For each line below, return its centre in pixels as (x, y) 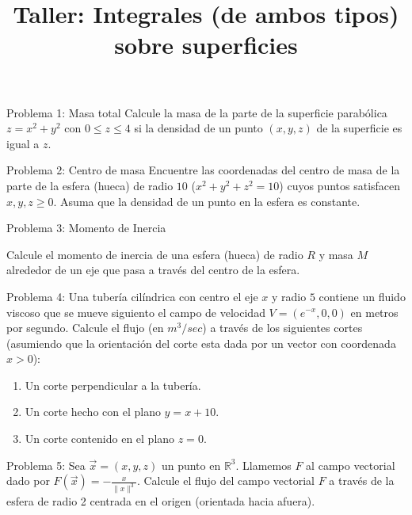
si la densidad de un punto (198, 128)
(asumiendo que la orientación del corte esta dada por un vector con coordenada (201, 343)
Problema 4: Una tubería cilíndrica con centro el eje (132, 296)
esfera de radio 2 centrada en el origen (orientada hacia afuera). (161, 501)
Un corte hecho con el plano (93, 412)
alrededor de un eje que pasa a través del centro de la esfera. (153, 270)
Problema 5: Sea (46, 465)
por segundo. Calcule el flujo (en (85, 328)
